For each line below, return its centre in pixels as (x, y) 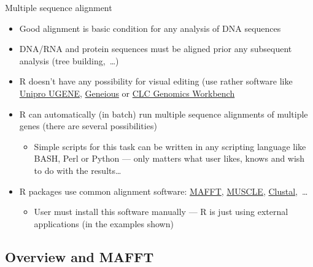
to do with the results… (78, 170)
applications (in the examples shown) (104, 223)
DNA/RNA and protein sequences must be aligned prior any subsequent (156, 49)
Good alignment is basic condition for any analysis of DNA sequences (150, 28)
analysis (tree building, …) (69, 60)
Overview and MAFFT (79, 256)
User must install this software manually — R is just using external (161, 212)
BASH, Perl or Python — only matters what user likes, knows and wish (169, 158)
